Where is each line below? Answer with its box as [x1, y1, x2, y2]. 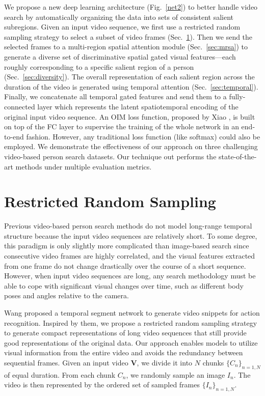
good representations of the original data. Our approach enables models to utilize [4, 337, 258, 348]
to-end [4, 131, 24, 142]
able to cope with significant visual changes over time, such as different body [4, 280, 244, 291]
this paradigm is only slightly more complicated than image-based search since [4, 240, 249, 251]
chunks [202, 357, 224, 367]
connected [4, 101, 35, 111]
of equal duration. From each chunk [4, 369, 116, 380]
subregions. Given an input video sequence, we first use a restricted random [4, 21, 241, 32]
